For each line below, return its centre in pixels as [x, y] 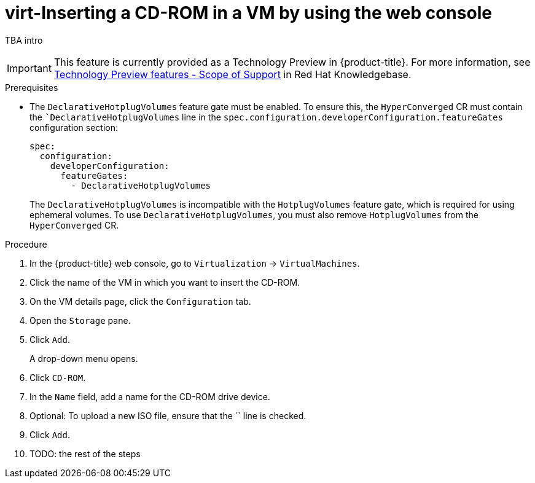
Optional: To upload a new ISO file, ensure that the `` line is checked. [168, 415]
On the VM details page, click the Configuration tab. [140, 301]
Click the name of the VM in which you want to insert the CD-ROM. [165, 282]
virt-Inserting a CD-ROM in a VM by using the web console [248, 13]
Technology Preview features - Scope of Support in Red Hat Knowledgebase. [232, 74]
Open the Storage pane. [80, 320]
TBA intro [24, 40]
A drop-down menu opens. [84, 358]
